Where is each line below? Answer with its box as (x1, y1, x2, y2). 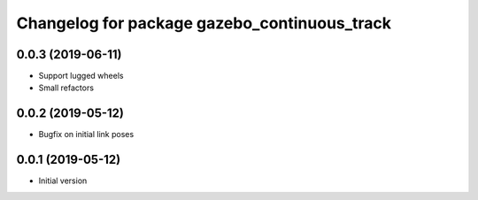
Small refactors (38, 82, 95, 93)
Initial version (38, 175, 88, 186)
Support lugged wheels (38, 71, 124, 81)
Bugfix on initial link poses (38, 129, 135, 140)
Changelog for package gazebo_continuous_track (16, 13, 392, 33)
